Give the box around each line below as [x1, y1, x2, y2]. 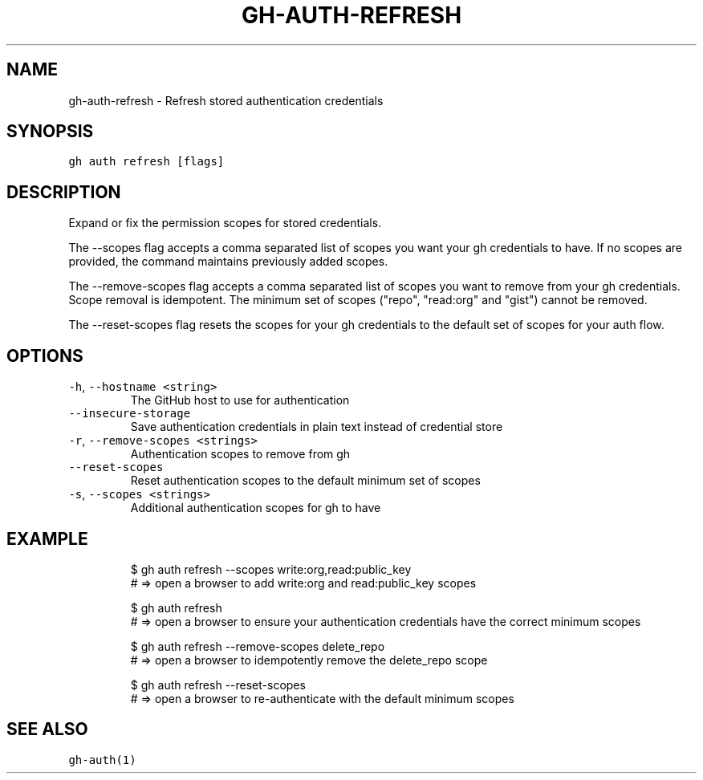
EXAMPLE [6, 528, 88, 549]
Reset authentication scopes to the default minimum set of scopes [130, 473, 481, 488]
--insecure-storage [68, 407, 191, 420]
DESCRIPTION [6, 181, 121, 202]
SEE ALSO [6, 719, 88, 740]
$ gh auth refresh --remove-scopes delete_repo [130, 639, 385, 653]
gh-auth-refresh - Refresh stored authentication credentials [68, 93, 384, 108]
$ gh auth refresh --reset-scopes [130, 677, 306, 692]
